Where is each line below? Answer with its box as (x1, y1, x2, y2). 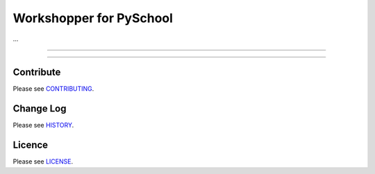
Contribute (12, 67, 61, 78)
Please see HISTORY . (12, 121, 74, 130)
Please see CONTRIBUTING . (12, 85, 94, 93)
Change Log (12, 103, 67, 114)
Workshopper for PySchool (12, 10, 174, 26)
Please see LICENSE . (12, 157, 73, 166)
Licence (12, 139, 49, 151)
